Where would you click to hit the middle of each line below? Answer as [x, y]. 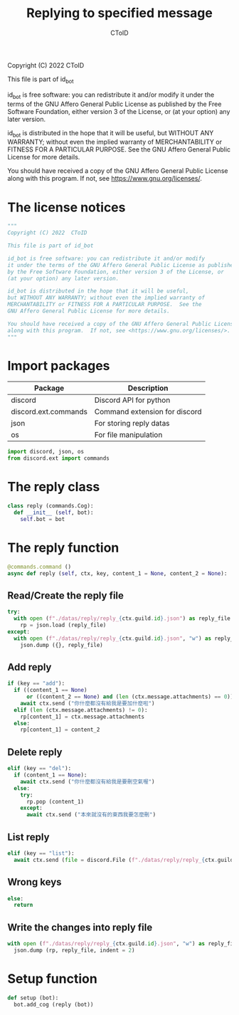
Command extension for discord [148, 412]
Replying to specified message [119, 13]
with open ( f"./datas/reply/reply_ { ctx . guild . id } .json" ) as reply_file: [124, 619]
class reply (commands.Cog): [51, 506]
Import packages [59, 365]
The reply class [54, 487]
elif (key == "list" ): [41, 853]
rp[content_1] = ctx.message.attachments [82, 717]
